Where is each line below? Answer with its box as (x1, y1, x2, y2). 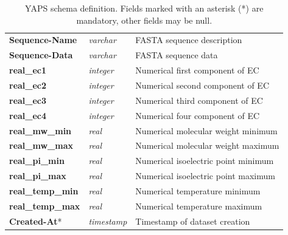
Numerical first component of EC (135, 64, 259, 77)
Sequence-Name (9, 33, 77, 46)
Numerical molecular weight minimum (135, 124, 278, 137)
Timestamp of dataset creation (135, 214, 250, 227)
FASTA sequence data (135, 49, 218, 61)
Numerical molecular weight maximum (135, 139, 279, 152)
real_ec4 (9, 109, 47, 121)
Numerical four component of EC (135, 109, 260, 121)
